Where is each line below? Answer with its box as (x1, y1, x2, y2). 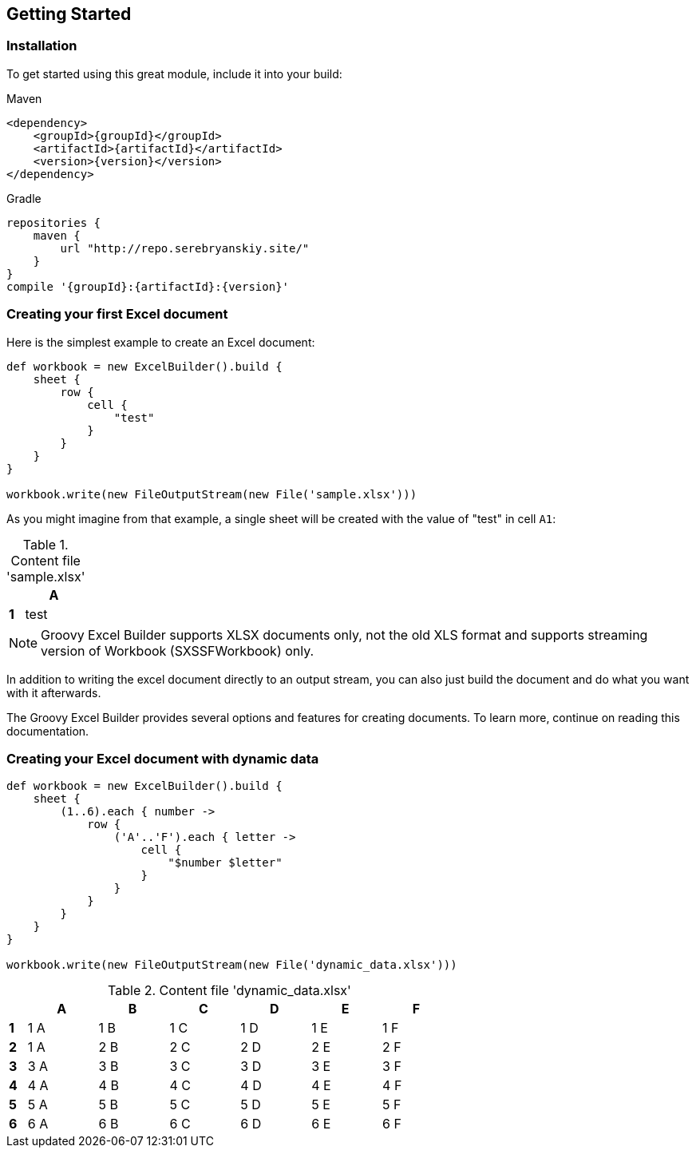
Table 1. (22, 536, 69, 553)
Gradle (6, 191, 42, 205)
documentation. (6, 724, 89, 738)
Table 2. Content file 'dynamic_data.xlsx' (108, 982, 351, 999)
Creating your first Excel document (6, 306, 228, 323)
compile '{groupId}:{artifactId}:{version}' (6, 280, 290, 293)
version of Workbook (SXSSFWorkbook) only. (41, 642, 314, 659)
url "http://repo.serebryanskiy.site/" (60, 241, 310, 255)
